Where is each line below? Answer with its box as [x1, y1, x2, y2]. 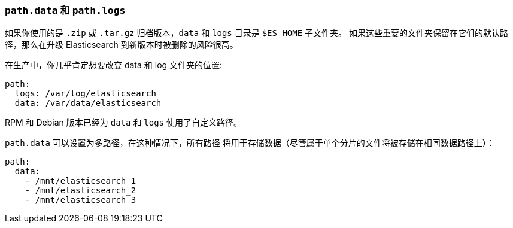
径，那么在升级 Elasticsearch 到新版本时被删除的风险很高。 [5, 39, 238, 50]
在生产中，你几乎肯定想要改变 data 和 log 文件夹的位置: [5, 60, 223, 71]
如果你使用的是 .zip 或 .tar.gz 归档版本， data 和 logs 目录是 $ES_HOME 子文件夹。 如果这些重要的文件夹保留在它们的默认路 [5, 28, 508, 38]
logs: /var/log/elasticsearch [14, 89, 156, 99]
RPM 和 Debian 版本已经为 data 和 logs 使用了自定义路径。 [5, 117, 242, 128]
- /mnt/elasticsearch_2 [25, 186, 136, 196]
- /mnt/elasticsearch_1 [25, 176, 136, 186]
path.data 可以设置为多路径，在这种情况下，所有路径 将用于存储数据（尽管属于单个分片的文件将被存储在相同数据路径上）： [5, 138, 495, 148]
